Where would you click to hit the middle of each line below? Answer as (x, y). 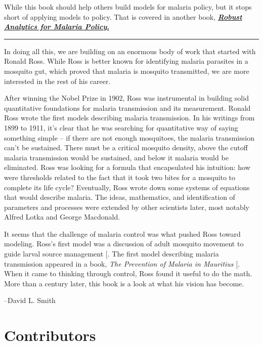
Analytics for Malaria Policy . (57, 27)
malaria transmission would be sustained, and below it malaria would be (116, 157)
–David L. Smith (30, 300)
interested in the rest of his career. (57, 81)
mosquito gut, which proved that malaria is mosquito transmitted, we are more (127, 71)
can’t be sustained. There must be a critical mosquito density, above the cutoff (126, 147)
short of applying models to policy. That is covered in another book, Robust (123, 16)
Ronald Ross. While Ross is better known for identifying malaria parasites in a (126, 61)
